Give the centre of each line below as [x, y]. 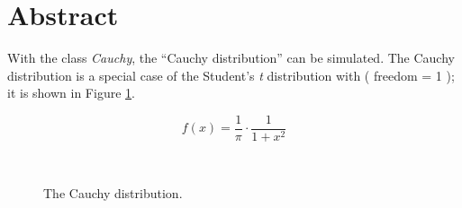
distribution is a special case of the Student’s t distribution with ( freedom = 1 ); [231, 75]
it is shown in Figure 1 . [71, 93]
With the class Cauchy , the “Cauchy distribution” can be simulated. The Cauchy [231, 58]
